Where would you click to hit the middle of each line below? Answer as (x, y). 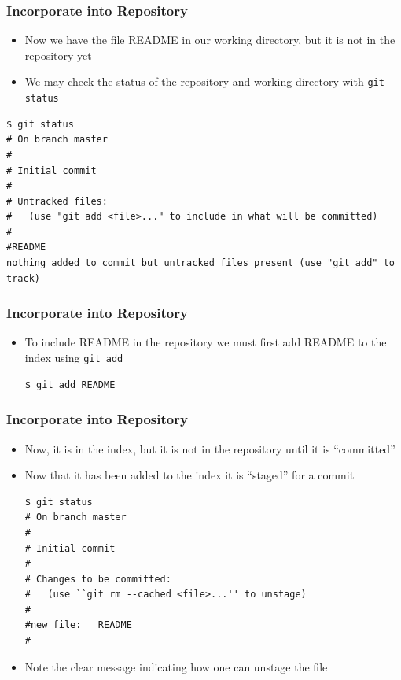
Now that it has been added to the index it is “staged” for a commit (189, 475)
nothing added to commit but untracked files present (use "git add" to (200, 263)
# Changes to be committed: (98, 579)
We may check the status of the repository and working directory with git (204, 81)
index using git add (74, 358)
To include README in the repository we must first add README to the (206, 342)
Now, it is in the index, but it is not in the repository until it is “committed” (210, 448)
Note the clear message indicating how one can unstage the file (176, 666)
